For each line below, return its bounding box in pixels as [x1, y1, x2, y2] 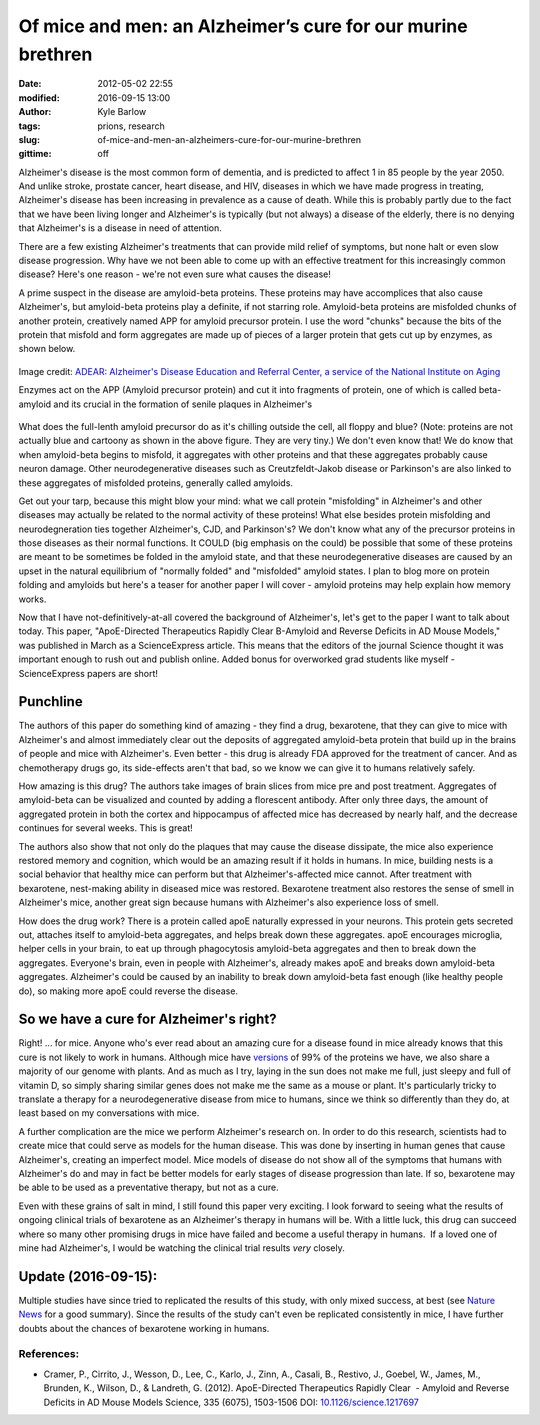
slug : [18, 133, 40, 145]
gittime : [18, 148, 52, 160]
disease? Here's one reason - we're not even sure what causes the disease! [18, 268, 332, 280]
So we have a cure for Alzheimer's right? [18, 1011, 277, 1028]
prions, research [97, 120, 165, 132]
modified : [18, 91, 60, 104]
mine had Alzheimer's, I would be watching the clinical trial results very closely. [18, 1241, 345, 1254]
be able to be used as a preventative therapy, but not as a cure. [18, 1181, 279, 1194]
